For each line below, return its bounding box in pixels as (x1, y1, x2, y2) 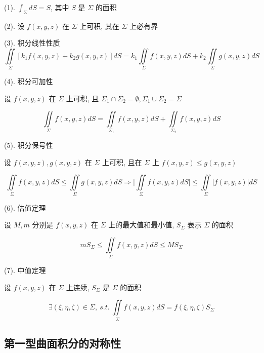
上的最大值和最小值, (108, 219, 174, 230)
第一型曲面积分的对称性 (4, 335, 121, 351)
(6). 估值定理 (4, 202, 46, 213)
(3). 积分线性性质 (4, 37, 60, 48)
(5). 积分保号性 (4, 140, 53, 150)
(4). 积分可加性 (4, 76, 53, 87)
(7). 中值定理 (4, 265, 46, 276)
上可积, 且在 (102, 156, 142, 167)
